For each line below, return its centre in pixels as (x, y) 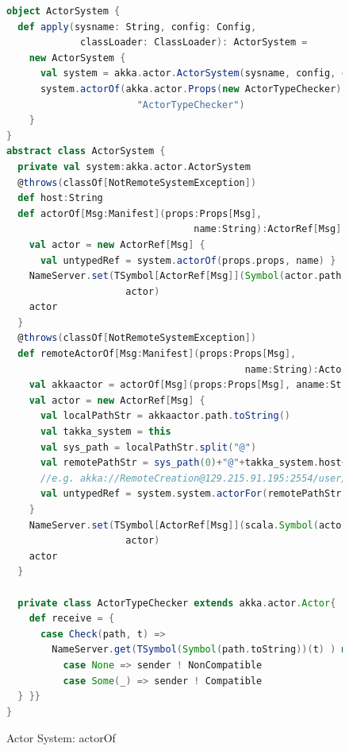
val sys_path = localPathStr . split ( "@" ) (148, 447)
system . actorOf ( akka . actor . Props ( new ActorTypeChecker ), (194, 89)
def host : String (60, 198)
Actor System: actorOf (61, 738)
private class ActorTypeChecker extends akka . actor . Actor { (177, 603)
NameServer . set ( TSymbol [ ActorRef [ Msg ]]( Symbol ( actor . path (185, 276)
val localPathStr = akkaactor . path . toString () (165, 416)
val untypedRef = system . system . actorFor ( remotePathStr (191, 494)
